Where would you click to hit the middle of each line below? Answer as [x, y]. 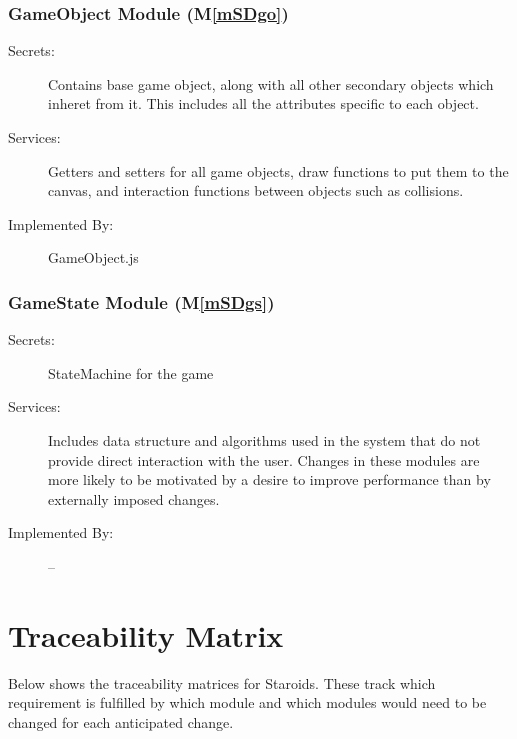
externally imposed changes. [134, 498]
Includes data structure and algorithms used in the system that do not [264, 439]
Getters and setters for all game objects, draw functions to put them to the [278, 170]
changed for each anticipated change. [121, 721]
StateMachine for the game [131, 372]
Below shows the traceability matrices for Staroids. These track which [222, 682]
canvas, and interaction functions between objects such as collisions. [256, 190]
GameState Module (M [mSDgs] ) [141, 301]
